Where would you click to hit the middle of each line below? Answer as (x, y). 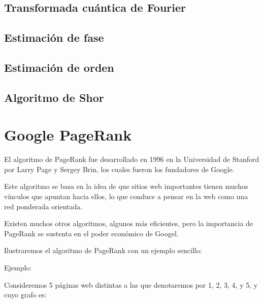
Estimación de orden (59, 67)
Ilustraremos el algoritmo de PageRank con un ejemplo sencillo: (103, 250)
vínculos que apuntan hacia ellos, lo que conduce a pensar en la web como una (126, 196)
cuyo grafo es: (25, 295)
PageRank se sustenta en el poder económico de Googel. (91, 233)
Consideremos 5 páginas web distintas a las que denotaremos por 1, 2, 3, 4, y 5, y (131, 284)
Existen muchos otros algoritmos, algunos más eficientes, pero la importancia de (129, 223)
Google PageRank (68, 135)
